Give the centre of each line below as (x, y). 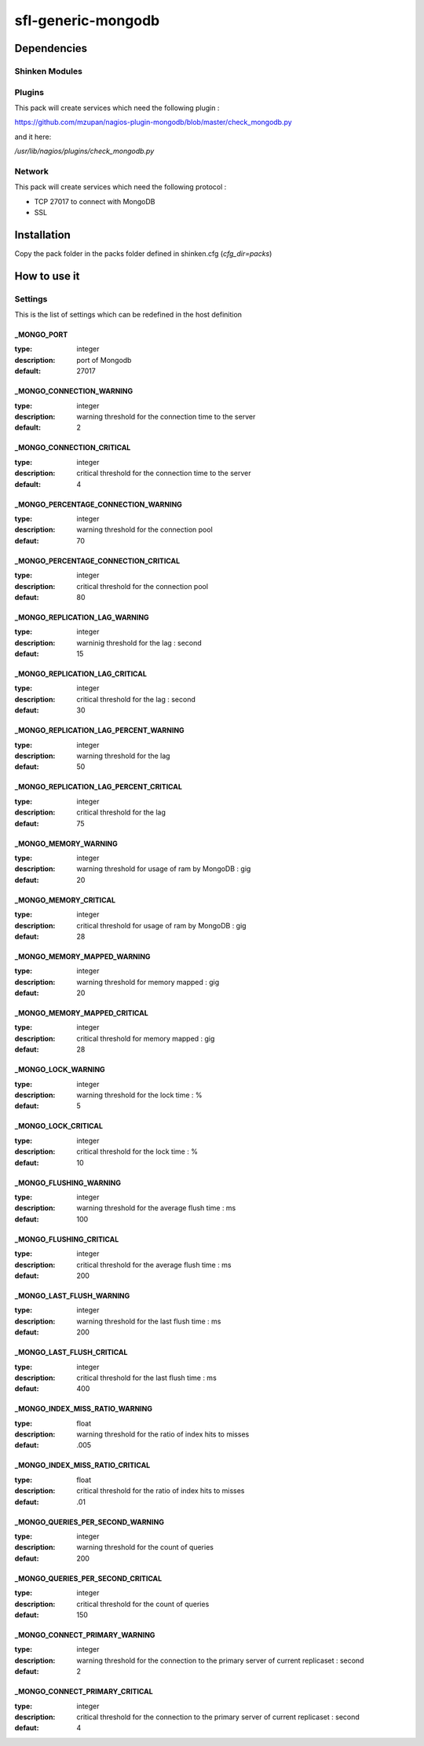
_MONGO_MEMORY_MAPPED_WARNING (82, 956)
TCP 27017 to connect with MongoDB (95, 201)
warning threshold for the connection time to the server (166, 416)
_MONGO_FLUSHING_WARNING (68, 1183)
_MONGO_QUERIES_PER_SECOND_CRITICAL (88, 1578)
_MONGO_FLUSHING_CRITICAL (67, 1239)
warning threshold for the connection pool (145, 529)
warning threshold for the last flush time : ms (149, 1321)
